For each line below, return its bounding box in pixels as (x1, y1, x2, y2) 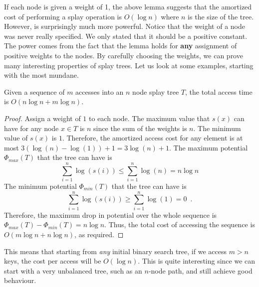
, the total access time (185, 86, 253, 97)
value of (4, 133, 28, 143)
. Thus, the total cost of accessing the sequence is (104, 219, 255, 230)
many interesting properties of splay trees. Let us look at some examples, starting (4, 60, 254, 70)
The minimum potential (4, 181, 77, 191)
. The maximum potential (169, 142, 248, 152)
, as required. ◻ (74, 229, 124, 239)
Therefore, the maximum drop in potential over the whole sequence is (4, 209, 217, 220)
